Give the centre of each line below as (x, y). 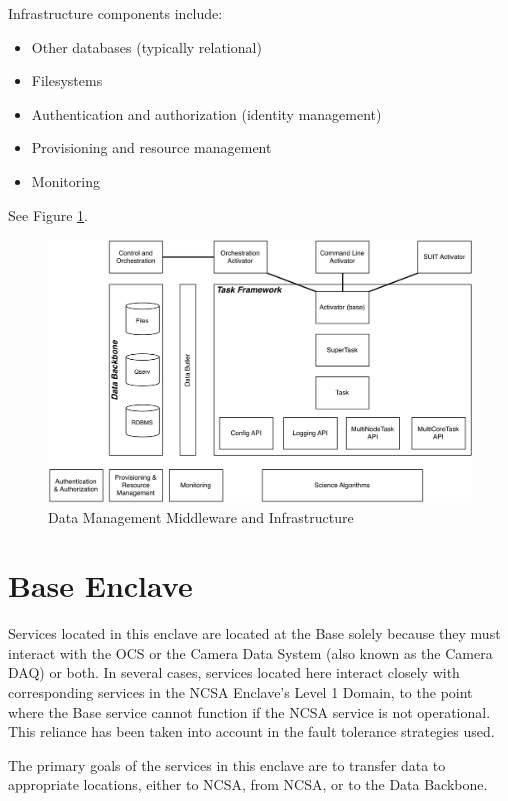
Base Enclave (100, 585)
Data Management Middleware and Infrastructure (201, 516)
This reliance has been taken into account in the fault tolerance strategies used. (251, 731)
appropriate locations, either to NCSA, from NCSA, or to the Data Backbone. (248, 784)
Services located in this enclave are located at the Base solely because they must (254, 633)
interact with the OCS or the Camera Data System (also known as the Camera (250, 652)
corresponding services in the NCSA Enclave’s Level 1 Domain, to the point (240, 692)
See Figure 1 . (48, 214)
